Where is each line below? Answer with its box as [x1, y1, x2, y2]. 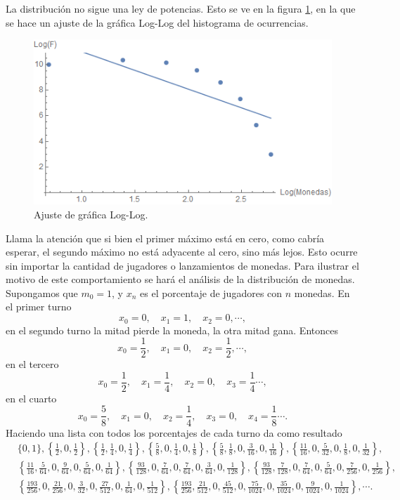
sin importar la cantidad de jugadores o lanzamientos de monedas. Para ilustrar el [6, 258, 359, 272]
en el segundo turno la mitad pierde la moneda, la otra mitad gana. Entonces [6, 322, 338, 337]
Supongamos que [6, 285, 78, 300]
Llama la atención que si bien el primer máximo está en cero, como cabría [6, 230, 325, 245]
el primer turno [6, 299, 72, 314]
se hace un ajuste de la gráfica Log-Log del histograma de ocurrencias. [6, 15, 309, 29]
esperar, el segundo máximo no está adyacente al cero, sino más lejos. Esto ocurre [6, 244, 358, 259]
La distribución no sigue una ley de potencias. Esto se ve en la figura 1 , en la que [6, 1, 356, 15]
